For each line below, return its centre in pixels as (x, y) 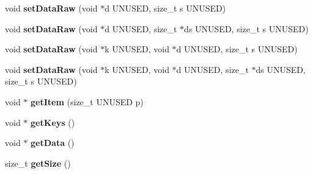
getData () (53, 143)
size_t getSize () (38, 163)
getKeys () (53, 122)
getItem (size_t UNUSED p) (87, 101)
